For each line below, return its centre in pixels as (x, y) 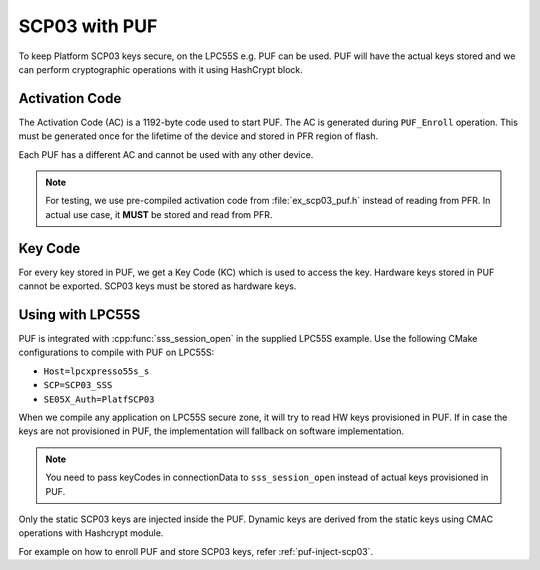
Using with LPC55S (79, 314)
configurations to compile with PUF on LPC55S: (116, 352)
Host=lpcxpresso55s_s (96, 371)
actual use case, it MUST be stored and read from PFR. (159, 214)
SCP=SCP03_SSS (78, 385)
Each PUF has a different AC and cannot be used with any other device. (166, 154)
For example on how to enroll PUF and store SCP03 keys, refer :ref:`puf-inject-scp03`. (196, 551)
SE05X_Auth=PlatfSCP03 (99, 399)
